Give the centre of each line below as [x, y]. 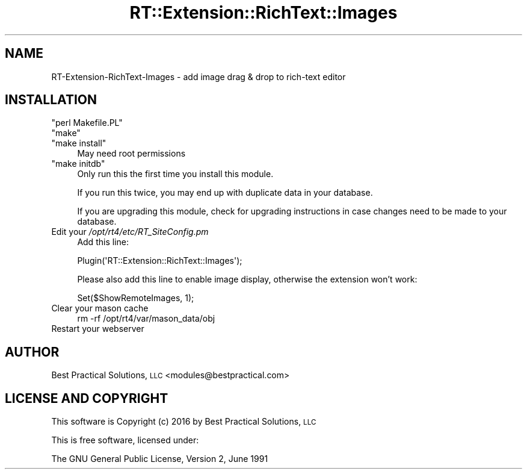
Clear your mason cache [100, 308]
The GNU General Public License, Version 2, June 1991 [160, 459]
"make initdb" [78, 164]
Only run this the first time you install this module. [175, 174]
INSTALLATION [51, 100]
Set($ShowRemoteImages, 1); [136, 298]
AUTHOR [32, 352]
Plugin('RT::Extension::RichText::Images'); [160, 261]
